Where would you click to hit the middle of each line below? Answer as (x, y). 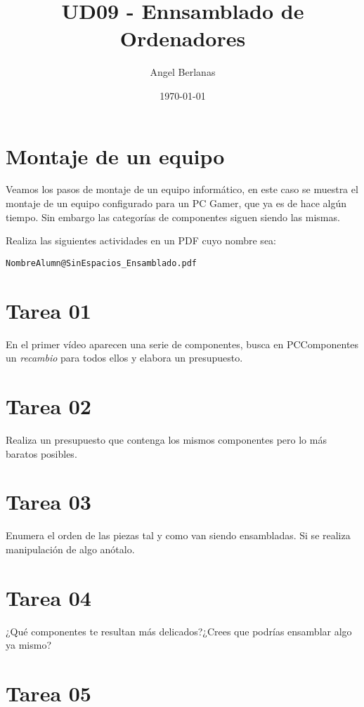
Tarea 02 (48, 405)
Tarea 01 (48, 310)
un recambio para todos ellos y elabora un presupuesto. (124, 358)
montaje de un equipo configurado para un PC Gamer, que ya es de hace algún (176, 203)
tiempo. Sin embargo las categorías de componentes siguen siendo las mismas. (173, 217)
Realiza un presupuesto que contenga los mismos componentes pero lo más (166, 439)
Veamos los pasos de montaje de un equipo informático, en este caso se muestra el (182, 189)
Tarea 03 (48, 502)
